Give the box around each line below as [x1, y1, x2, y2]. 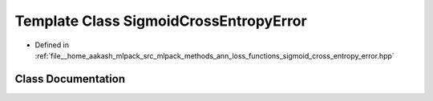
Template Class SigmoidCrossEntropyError [14, 12, 308, 30]
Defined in [34, 40, 70, 50]
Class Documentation [14, 72, 126, 86]
